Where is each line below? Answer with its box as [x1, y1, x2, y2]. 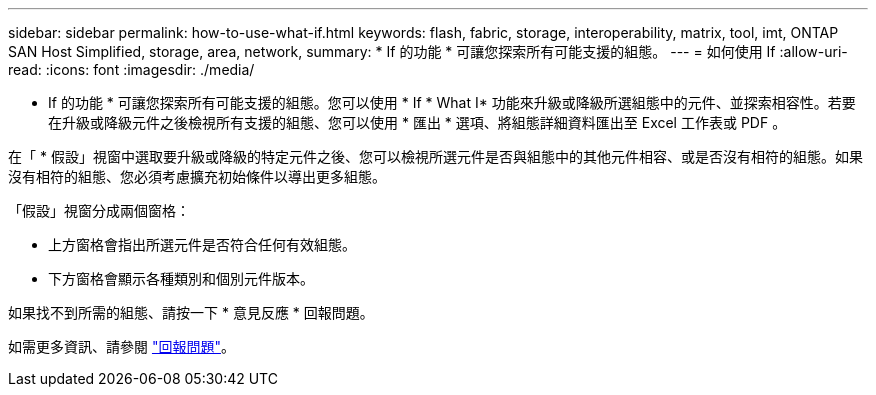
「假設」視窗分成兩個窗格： [8, 202, 190, 219]
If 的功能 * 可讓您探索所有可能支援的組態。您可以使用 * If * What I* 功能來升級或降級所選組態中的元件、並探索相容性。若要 [48, 94, 856, 111]
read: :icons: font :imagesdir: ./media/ [8, 61, 255, 78]
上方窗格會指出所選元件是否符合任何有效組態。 [48, 236, 356, 253]
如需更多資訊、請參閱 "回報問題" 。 [8, 338, 235, 355]
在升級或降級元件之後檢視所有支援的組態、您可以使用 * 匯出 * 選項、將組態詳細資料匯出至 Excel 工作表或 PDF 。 [48, 114, 787, 131]
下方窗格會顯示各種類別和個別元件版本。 [48, 270, 314, 287]
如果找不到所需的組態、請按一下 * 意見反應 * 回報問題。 [8, 304, 374, 321]
